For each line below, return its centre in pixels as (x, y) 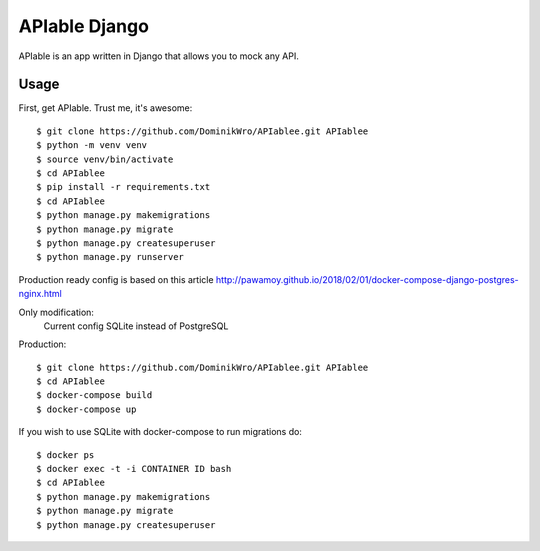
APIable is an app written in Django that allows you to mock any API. (158, 56)
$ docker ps (65, 454)
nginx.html (40, 294)
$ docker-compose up (86, 409)
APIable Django (84, 26)
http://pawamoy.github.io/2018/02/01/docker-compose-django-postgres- (367, 279)
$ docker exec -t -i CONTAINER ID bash (134, 469)
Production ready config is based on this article (116, 279)
